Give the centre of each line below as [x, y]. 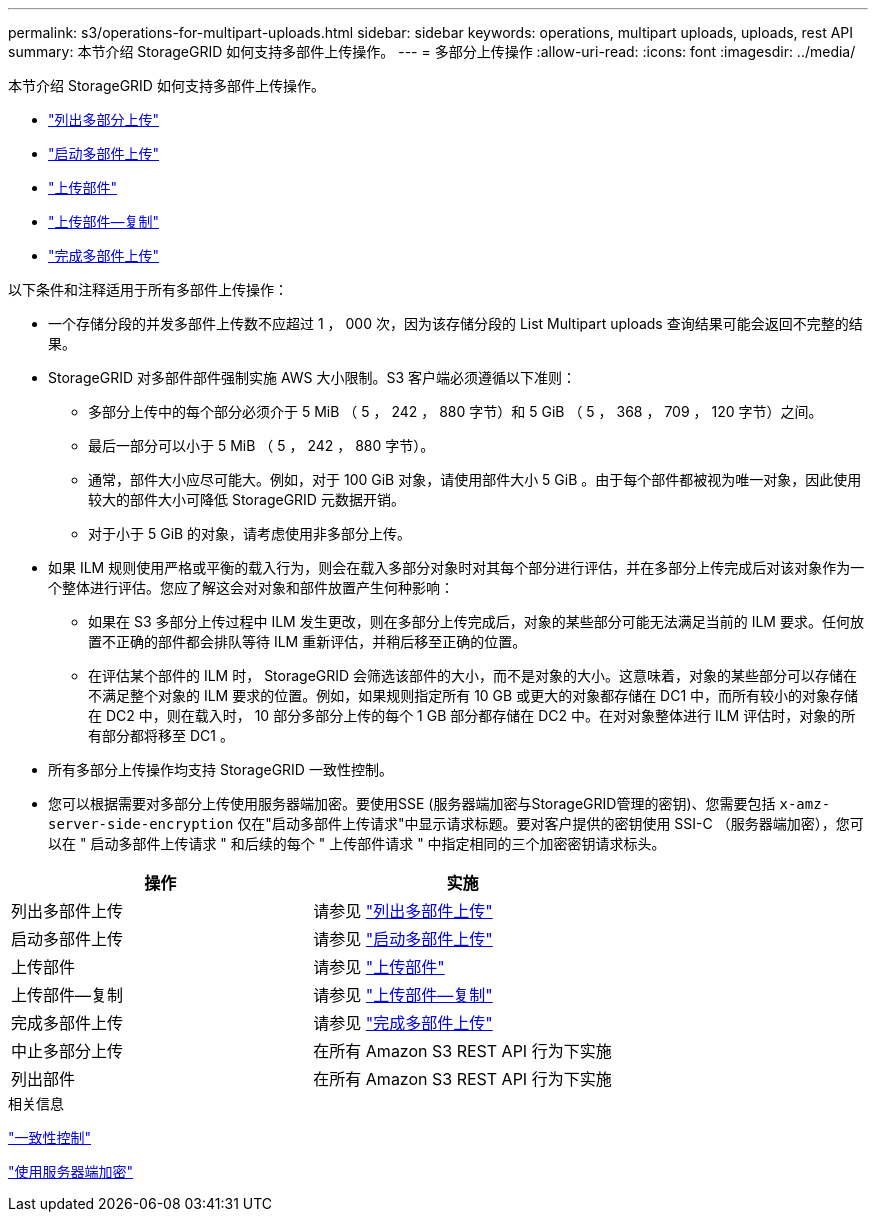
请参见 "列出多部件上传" [403, 911]
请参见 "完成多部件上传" [403, 1023]
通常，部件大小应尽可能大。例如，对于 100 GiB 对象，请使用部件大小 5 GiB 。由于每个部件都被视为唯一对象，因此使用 [475, 479]
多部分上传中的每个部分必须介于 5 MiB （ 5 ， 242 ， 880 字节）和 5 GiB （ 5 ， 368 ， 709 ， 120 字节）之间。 [455, 411]
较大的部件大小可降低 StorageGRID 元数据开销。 [246, 499]
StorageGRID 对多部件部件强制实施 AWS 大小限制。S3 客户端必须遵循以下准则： [312, 377]
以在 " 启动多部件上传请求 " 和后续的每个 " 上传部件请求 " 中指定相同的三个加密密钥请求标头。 [357, 843]
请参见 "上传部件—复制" [403, 995]
